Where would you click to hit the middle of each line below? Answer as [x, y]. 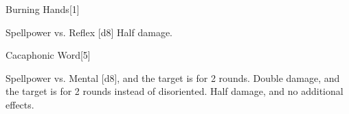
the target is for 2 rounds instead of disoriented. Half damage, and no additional [174, 91]
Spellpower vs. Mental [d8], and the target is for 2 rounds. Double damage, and [173, 77]
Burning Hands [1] [43, 9]
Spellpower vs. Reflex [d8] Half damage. [89, 32]
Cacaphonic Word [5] [48, 55]
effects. [20, 104]
